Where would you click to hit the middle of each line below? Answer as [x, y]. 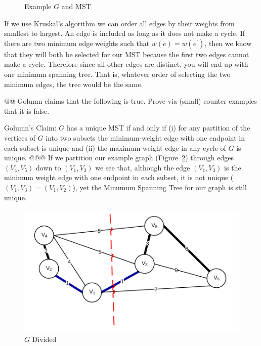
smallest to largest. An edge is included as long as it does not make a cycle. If [125, 33]
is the [233, 167]
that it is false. [27, 111]
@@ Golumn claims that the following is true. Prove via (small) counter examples [131, 101]
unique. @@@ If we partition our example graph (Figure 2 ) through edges [119, 158]
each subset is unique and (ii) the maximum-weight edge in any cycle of [115, 147]
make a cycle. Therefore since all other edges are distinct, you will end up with [126, 64]
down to [49, 167]
